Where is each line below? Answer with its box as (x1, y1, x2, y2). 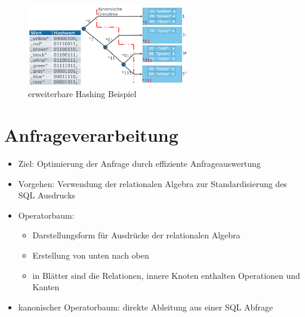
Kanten (32, 281, 60, 293)
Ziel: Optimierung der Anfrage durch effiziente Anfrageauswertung (18, 157, 261, 169)
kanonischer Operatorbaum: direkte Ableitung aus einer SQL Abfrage (18, 300, 273, 313)
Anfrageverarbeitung (4, 123, 178, 147)
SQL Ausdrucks (18, 189, 76, 201)
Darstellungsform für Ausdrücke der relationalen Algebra (32, 229, 241, 241)
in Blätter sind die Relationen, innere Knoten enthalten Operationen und (32, 269, 300, 281)
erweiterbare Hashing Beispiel (28, 88, 137, 100)
